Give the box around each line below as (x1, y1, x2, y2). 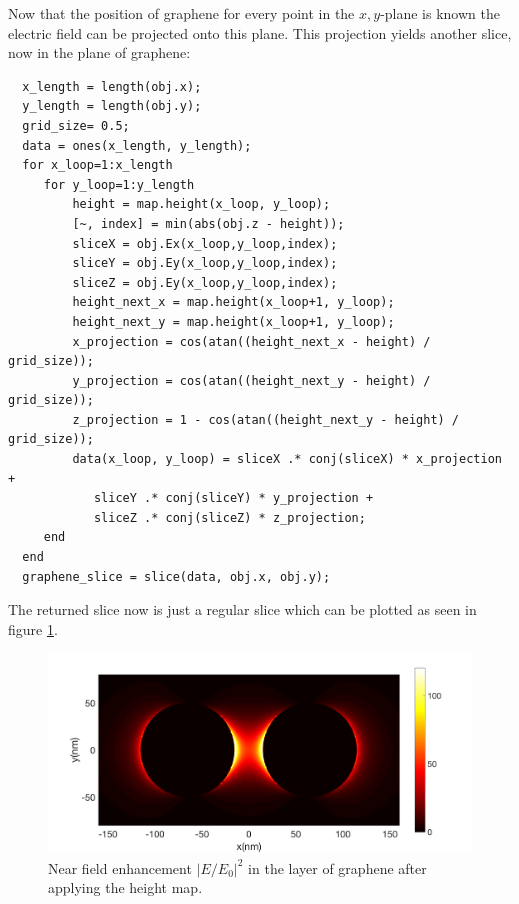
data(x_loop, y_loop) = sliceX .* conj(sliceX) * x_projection (72, 452, 502, 467)
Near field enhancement (48, 857, 192, 878)
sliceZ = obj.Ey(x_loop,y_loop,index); (72, 275, 338, 290)
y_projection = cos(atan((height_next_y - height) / (72, 373, 431, 388)
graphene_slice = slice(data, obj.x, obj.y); (22, 569, 331, 584)
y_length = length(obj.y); (22, 99, 202, 114)
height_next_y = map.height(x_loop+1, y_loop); (72, 314, 395, 329)
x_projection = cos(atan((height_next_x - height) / (72, 334, 431, 349)
